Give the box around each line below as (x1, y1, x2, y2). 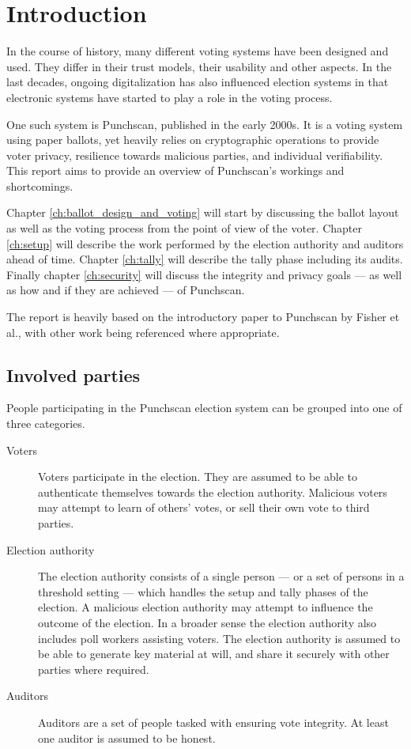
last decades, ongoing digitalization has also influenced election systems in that (6, 74, 389, 90)
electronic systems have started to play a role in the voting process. (6, 89, 333, 105)
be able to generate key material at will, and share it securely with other (38, 645, 390, 662)
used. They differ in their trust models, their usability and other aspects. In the (6, 58, 392, 74)
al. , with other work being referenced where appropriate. (6, 323, 280, 340)
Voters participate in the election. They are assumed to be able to (38, 468, 357, 485)
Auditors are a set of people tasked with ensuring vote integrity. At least (38, 713, 389, 730)
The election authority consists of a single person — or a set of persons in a (38, 568, 405, 584)
